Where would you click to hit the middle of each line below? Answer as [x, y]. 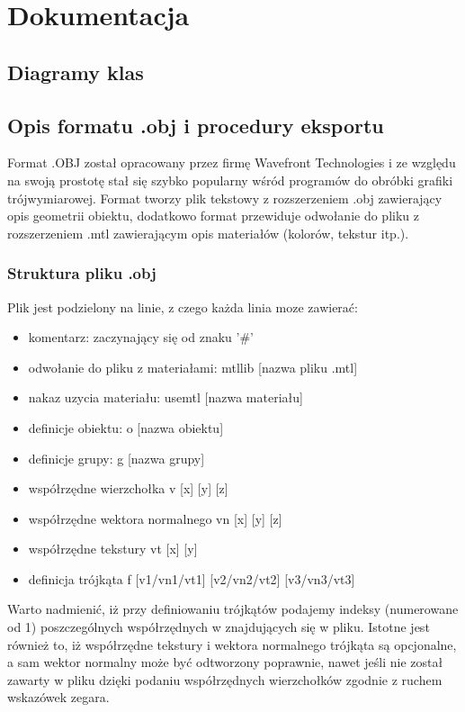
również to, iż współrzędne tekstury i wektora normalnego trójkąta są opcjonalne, [232, 644]
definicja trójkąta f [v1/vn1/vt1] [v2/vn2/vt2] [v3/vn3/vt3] [192, 578]
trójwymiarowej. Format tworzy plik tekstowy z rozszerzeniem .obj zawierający [225, 198]
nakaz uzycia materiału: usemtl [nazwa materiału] [165, 397]
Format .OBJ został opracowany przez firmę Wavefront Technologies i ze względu [232, 162]
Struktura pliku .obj [82, 273]
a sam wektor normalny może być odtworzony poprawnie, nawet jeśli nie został [225, 662]
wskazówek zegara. [58, 697]
